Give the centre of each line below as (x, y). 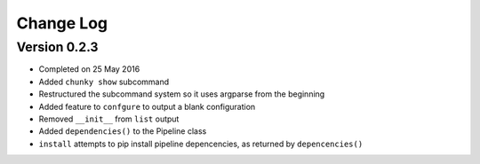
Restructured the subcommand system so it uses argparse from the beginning (182, 94)
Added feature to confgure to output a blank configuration (147, 106)
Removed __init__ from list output (109, 119)
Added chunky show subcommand (104, 82)
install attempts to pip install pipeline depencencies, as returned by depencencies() (201, 144)
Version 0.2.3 (57, 47)
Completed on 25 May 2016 (89, 69)
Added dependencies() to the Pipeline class (123, 131)
